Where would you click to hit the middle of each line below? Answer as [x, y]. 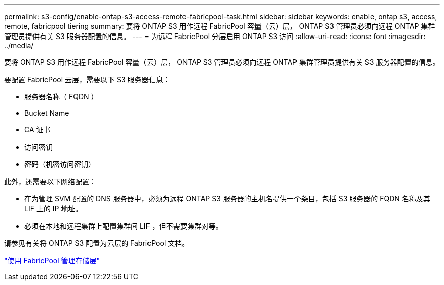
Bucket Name [47, 113]
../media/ [19, 45]
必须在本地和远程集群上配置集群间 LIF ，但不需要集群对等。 [124, 226]
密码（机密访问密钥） [60, 164]
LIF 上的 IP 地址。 [53, 209]
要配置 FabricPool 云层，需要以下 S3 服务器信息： [87, 79]
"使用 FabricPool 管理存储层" [52, 260]
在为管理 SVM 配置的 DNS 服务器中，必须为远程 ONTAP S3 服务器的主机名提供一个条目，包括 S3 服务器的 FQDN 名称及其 [227, 199]
